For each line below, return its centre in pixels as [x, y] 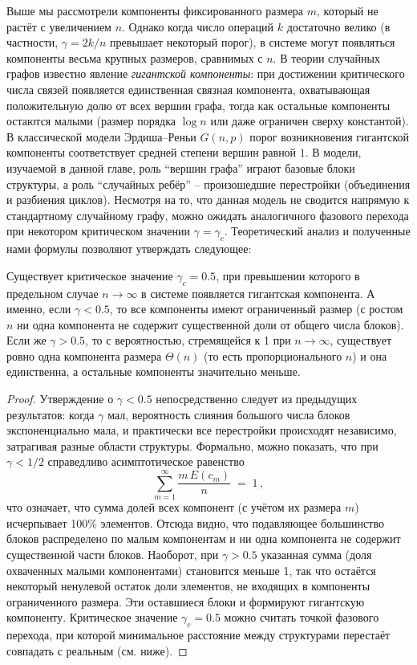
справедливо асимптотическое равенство [146, 461]
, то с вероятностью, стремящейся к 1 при [188, 340]
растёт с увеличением [59, 26]
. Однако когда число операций [198, 26]
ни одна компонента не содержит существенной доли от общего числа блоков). [211, 324]
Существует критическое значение [90, 275]
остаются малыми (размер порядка [91, 121]
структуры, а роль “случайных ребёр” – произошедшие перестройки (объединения [208, 184]
